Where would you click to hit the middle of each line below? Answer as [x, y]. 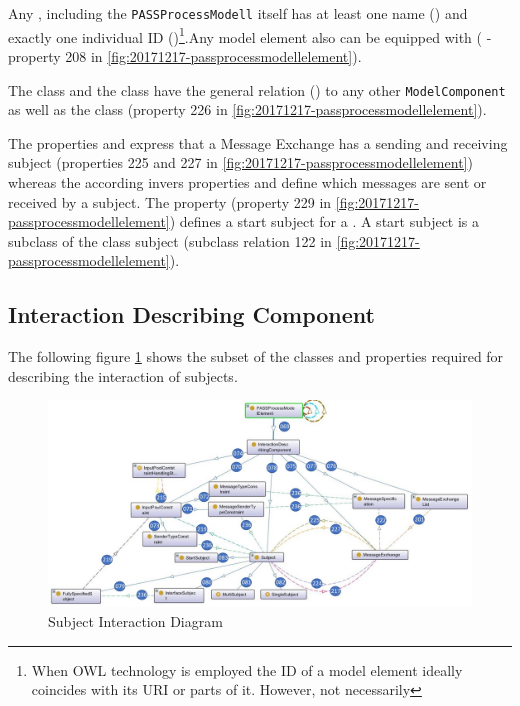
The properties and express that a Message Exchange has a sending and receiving [258, 142]
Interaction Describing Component [191, 314]
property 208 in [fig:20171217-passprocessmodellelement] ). [185, 55]
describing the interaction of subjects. [123, 375]
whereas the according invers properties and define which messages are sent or [247, 181]
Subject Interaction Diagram [135, 620]
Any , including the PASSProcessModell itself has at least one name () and [238, 13]
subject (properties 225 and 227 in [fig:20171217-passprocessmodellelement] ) [240, 162]
